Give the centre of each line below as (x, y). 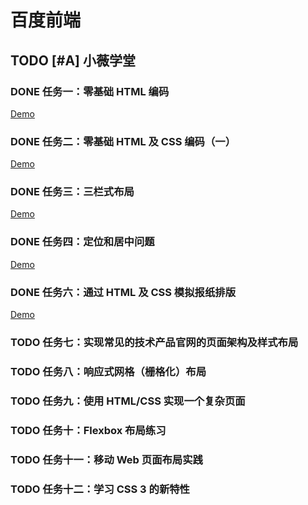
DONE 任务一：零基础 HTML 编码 (90, 91)
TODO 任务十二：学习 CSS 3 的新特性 (100, 489)
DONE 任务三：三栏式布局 (72, 192)
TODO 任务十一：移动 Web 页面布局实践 (106, 459)
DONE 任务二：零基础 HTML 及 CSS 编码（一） (123, 141)
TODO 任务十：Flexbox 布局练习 (88, 430)
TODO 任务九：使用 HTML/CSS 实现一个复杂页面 (128, 401)
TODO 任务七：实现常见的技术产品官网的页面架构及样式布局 (154, 342)
